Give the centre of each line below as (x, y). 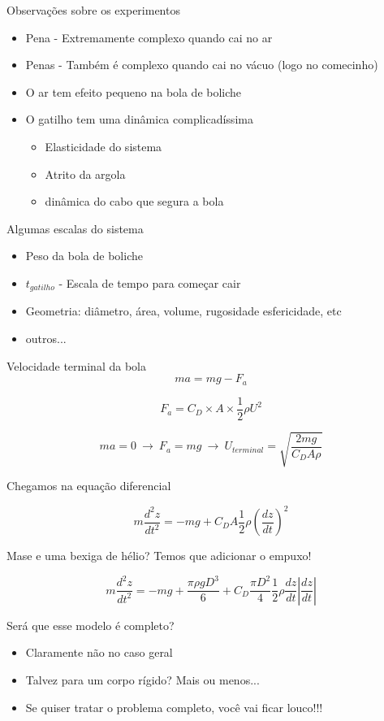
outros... (46, 338)
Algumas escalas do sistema (75, 228)
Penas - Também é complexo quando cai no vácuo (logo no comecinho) (202, 65)
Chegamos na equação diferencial (89, 486)
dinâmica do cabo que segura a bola (134, 201)
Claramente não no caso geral (99, 652)
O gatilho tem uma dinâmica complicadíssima (139, 119)
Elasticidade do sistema (104, 146)
